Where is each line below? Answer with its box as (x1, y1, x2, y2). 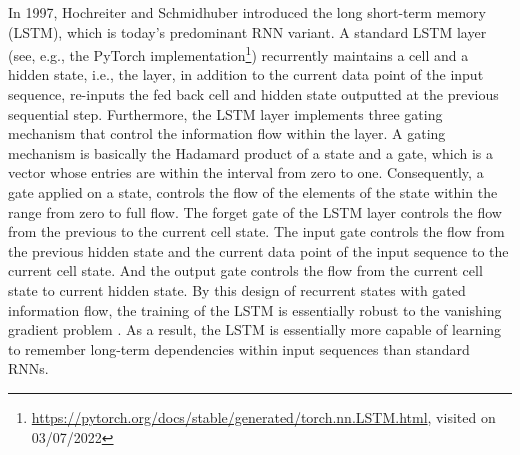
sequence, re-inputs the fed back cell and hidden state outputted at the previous (8, 84, 499, 105)
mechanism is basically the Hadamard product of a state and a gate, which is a (8, 142, 493, 163)
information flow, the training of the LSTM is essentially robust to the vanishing (8, 299, 502, 320)
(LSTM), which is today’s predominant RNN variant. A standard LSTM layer (8, 21, 487, 42)
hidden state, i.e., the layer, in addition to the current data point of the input (8, 64, 484, 85)
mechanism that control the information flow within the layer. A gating (8, 123, 446, 144)
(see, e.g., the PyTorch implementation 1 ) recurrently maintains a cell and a (8, 42, 469, 65)
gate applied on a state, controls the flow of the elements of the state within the (8, 182, 498, 202)
